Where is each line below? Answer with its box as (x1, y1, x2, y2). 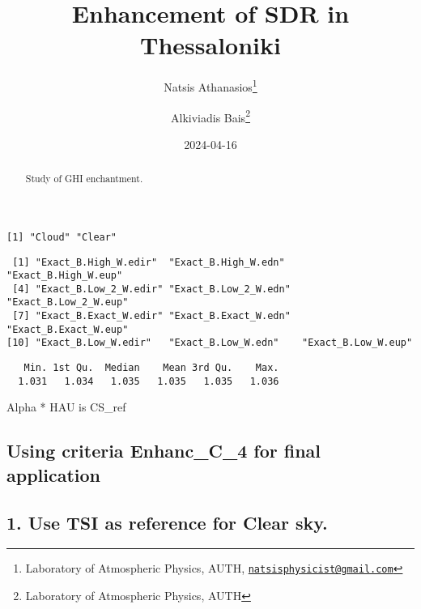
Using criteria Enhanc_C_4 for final (6, 438, 321, 463)
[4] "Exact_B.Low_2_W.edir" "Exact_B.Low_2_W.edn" (12, 283, 291, 295)
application (6, 462, 101, 487)
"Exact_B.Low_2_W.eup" (6, 296, 129, 309)
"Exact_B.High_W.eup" (6, 270, 123, 282)
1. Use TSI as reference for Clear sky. (6, 509, 328, 534)
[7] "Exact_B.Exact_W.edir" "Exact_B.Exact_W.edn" (12, 310, 291, 322)
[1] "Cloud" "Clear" (6, 231, 117, 243)
